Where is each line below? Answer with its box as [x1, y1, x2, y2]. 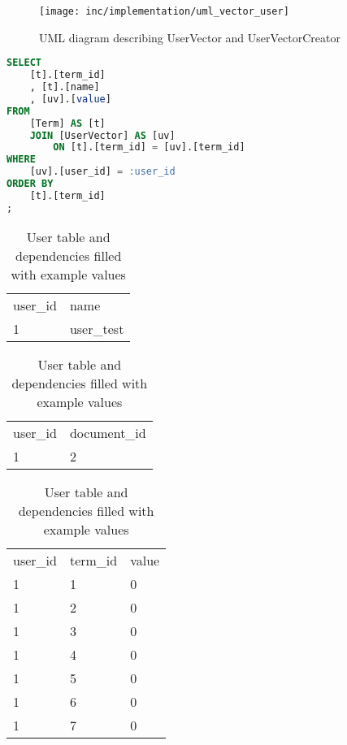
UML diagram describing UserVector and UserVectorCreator [39, 28, 340, 45]
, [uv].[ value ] [29, 93, 111, 105]
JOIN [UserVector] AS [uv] [29, 129, 176, 141]
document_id [69, 422, 146, 442]
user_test [69, 318, 124, 338]
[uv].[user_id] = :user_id [29, 166, 176, 178]
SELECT [7, 57, 41, 69]
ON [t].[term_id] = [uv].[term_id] [53, 141, 245, 154]
